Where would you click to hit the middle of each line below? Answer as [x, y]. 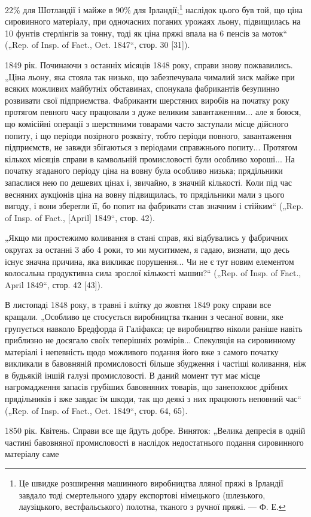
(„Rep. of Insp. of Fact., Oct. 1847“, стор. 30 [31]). [97, 45]
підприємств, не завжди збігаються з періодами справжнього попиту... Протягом [151, 147]
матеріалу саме [32, 454]
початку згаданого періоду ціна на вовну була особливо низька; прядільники [144, 170]
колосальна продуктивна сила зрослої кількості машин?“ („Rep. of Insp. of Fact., [153, 273]
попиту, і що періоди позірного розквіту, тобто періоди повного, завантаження [148, 135]
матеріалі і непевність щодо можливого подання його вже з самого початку [142, 351]
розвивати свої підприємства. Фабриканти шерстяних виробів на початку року [147, 100]
